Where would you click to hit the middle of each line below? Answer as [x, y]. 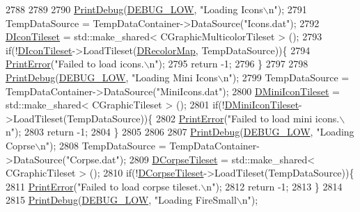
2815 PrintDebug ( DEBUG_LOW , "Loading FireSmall [121, 200]
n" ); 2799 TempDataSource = [286, 77]
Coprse [21, 145]
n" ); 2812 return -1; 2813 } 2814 [274, 186]
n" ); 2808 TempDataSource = [103, 145]
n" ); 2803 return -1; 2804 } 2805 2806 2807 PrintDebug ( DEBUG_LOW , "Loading [180, 132]
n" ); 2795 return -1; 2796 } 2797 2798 [229, 64]
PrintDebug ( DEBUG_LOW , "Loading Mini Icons [112, 77]
